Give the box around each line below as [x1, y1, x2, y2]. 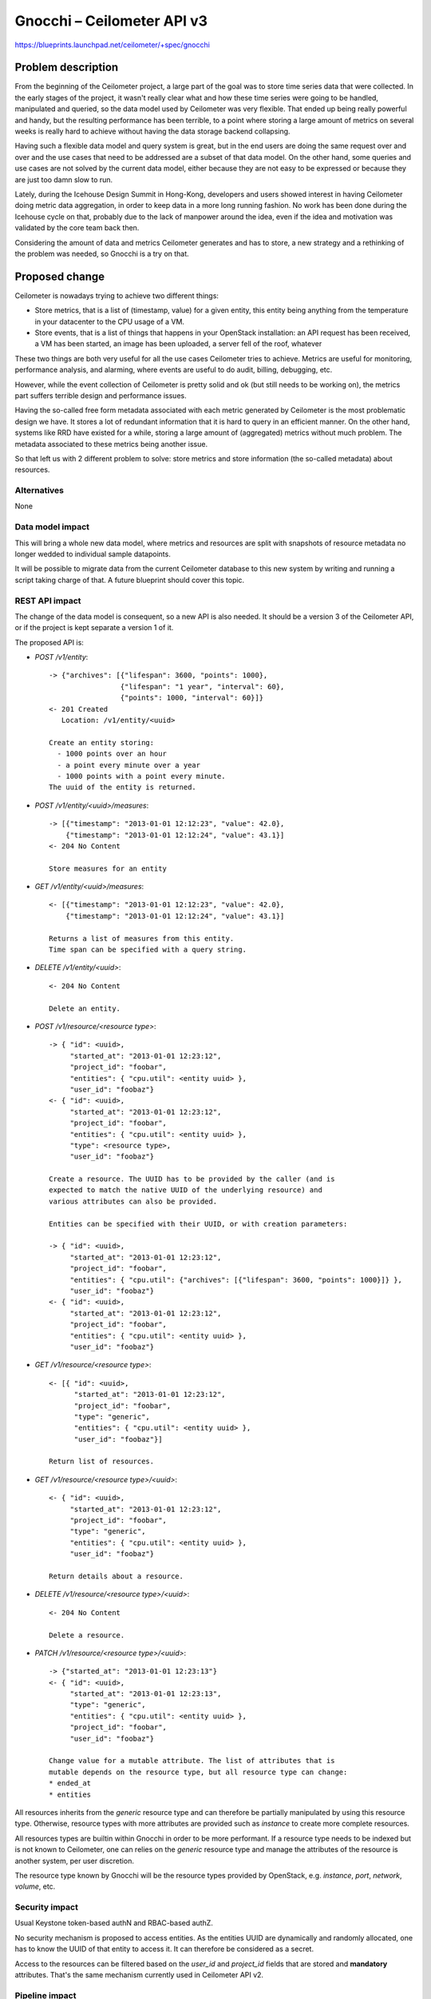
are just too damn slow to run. [14, 174, 113, 184]
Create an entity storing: [49, 738, 155, 747]
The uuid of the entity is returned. [49, 783, 197, 792]
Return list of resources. [49, 1457, 155, 1466]
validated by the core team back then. [14, 223, 140, 233]
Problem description [14, 61, 119, 74]
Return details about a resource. [49, 1571, 184, 1581]
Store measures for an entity [49, 864, 168, 873]
